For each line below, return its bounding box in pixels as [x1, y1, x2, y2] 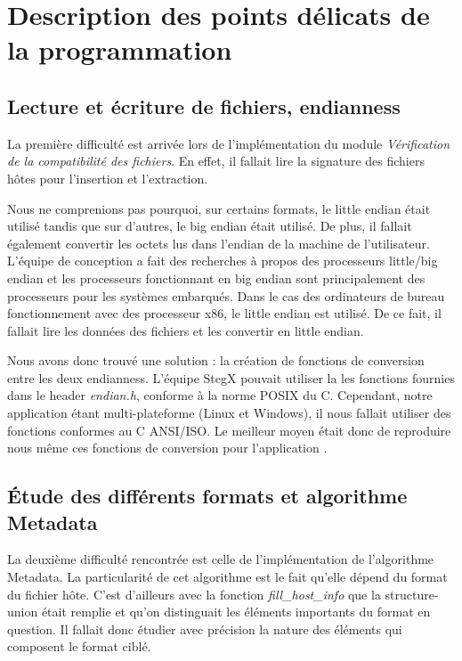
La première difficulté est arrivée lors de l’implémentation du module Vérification [7, 134, 450, 152]
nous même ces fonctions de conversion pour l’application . [7, 438, 328, 457]
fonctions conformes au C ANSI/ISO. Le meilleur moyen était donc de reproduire [7, 420, 451, 439]
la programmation [7, 31, 232, 68]
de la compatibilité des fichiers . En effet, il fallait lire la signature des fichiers [7, 151, 425, 170]
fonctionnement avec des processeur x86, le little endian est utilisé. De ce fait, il [7, 304, 442, 322]
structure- [385, 584, 439, 603]
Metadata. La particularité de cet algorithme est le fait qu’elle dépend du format [7, 567, 448, 586]
